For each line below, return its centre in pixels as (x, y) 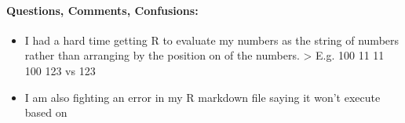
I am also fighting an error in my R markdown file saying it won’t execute (202, 97)
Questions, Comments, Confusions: (102, 10)
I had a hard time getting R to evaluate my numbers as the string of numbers (212, 40)
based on (46, 112)
